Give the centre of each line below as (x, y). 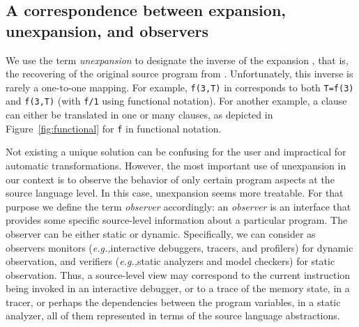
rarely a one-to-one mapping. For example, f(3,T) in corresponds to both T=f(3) (180, 87)
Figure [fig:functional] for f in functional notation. (114, 128)
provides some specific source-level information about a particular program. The (177, 220)
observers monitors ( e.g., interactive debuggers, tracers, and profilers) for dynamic (179, 247)
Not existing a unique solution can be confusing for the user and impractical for (176, 152)
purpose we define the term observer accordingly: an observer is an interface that (178, 206)
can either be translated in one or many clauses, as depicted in (139, 115)
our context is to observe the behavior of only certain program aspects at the (170, 179)
